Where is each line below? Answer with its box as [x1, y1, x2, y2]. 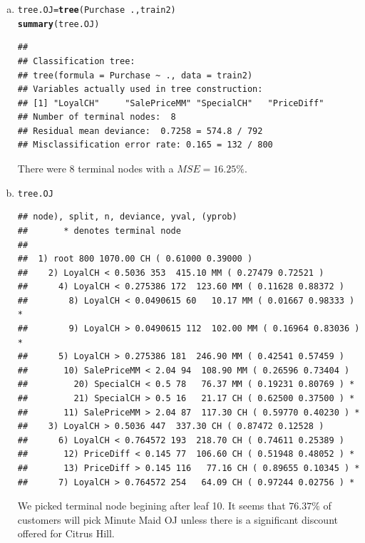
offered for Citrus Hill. [17, 526, 115, 541]
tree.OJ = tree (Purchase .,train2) [17, 5, 176, 15]
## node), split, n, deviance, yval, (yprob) [17, 212, 237, 222]
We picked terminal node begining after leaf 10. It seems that [17, 498, 286, 513]
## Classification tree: [17, 56, 135, 66]
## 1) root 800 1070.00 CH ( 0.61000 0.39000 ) [17, 254, 253, 264]
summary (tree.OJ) [17, 19, 100, 29]
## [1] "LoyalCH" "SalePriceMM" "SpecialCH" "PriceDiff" [17, 98, 324, 108]
